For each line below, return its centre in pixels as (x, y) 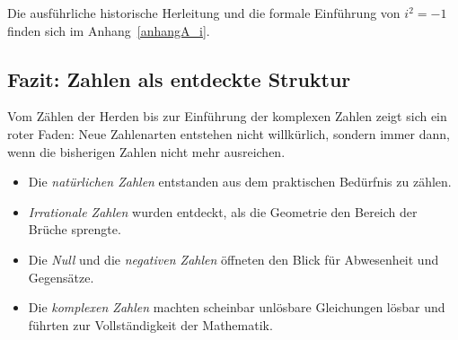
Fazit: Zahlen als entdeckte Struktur (179, 78)
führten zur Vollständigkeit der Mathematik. (150, 324)
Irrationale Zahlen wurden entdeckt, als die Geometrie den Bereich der (223, 211)
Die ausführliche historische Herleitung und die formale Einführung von (204, 13)
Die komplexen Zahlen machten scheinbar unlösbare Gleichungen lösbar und (237, 307)
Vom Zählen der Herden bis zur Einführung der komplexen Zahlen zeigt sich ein (227, 116)
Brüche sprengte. (75, 229)
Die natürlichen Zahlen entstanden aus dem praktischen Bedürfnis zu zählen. (240, 182)
